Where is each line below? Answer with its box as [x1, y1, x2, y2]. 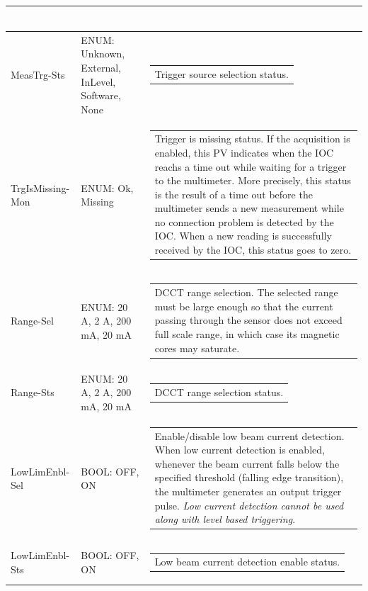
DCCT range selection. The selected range [154, 285, 338, 300]
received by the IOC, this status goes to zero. [154, 242, 352, 257]
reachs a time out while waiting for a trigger [154, 159, 347, 174]
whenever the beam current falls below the [154, 456, 340, 471]
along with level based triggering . [154, 512, 296, 527]
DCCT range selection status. [154, 384, 284, 399]
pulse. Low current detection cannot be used [154, 497, 344, 512]
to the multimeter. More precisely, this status [154, 173, 352, 188]
